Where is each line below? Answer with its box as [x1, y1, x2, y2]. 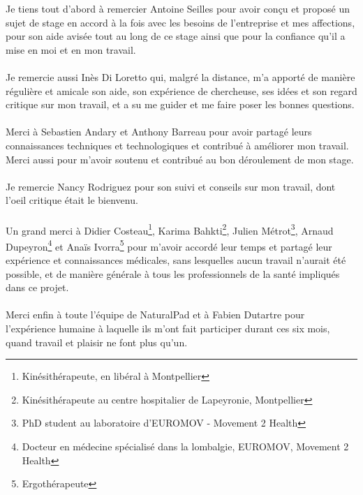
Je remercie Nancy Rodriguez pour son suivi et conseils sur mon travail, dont [6, 179, 336, 193]
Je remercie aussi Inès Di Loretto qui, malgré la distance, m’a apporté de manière [6, 69, 355, 84]
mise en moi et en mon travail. [6, 42, 136, 57]
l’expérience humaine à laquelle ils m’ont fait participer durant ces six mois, [6, 320, 330, 335]
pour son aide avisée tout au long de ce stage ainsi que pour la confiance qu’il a [6, 29, 346, 43]
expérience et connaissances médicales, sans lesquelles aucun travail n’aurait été [6, 253, 346, 267]
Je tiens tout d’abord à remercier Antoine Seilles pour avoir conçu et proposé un [6, 1, 350, 15]
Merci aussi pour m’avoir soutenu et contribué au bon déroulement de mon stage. [6, 152, 354, 166]
